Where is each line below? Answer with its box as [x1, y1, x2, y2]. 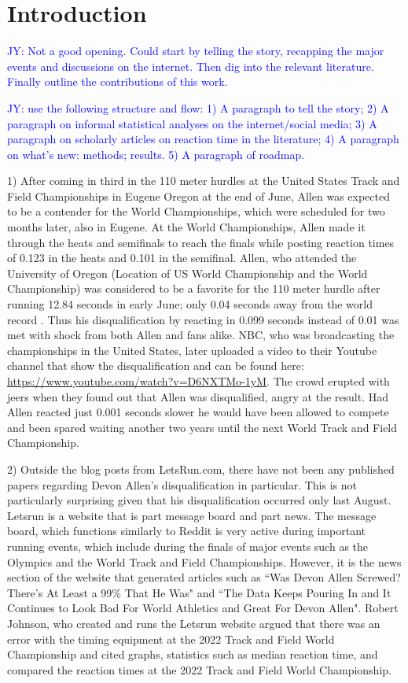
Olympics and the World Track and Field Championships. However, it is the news [7, 553, 402, 570]
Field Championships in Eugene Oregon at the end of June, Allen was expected [7, 187, 390, 204]
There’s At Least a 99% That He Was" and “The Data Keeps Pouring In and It [7, 584, 391, 600]
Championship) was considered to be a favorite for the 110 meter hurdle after [7, 280, 380, 297]
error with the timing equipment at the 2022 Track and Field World [7, 630, 335, 647]
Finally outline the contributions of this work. [7, 73, 228, 90]
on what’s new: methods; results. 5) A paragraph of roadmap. [7, 146, 305, 162]
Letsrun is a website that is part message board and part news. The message [7, 507, 377, 523]
